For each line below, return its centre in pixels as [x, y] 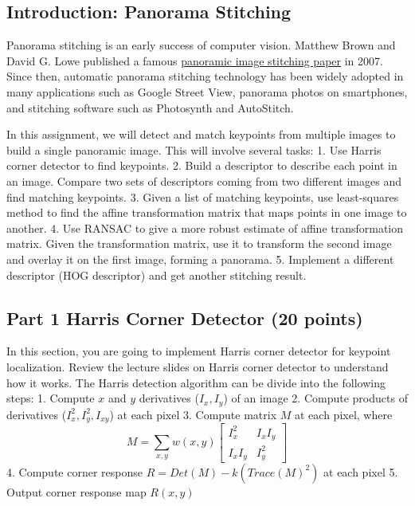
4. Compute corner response [74, 471]
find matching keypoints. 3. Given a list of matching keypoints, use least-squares [203, 196]
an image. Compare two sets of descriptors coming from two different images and [204, 180]
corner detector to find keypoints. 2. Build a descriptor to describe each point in [202, 165]
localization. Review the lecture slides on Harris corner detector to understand [198, 366]
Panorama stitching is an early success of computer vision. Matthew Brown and [201, 45]
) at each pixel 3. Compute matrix [193, 414]
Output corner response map [76, 491]
